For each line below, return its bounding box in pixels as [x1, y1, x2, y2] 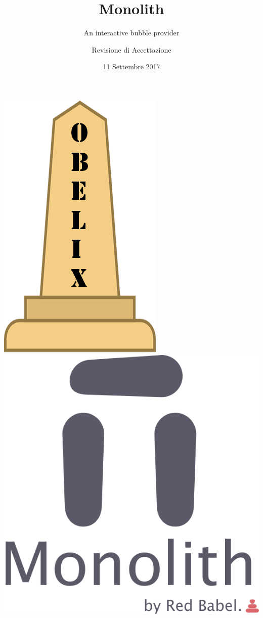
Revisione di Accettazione [92, 44, 171, 55]
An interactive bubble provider [83, 27, 180, 38]
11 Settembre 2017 [103, 61, 160, 72]
